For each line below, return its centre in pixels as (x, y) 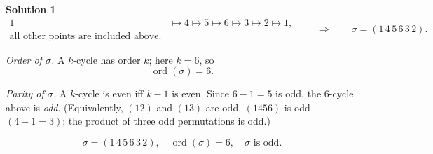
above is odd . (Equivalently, (64, 107)
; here (161, 59)
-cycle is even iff (109, 93)
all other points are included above (84, 36)
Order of (24, 59)
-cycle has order (107, 59)
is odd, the (298, 93)
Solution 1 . (32, 9)
